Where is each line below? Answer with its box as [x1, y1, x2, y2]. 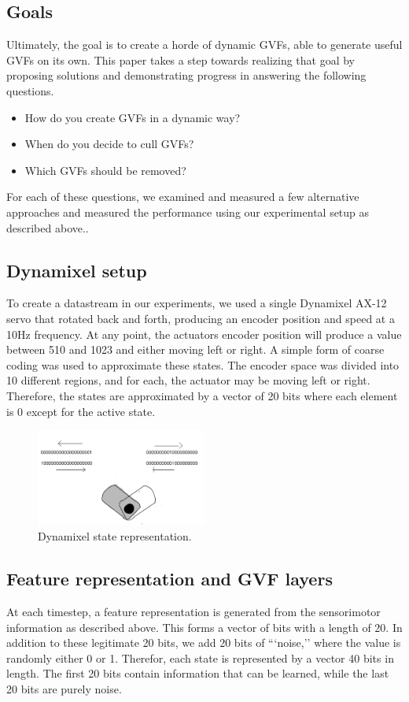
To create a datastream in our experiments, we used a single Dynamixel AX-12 [6, 295, 387, 311]
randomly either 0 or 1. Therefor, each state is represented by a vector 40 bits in [6, 649, 394, 666]
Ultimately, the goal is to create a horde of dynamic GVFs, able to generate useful [6, 36, 403, 53]
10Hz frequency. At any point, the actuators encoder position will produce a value [6, 325, 402, 342]
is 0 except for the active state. [6, 403, 156, 419]
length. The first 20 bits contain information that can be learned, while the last [6, 665, 389, 682]
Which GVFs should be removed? [24, 162, 186, 178]
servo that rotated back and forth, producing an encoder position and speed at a [6, 310, 395, 326]
